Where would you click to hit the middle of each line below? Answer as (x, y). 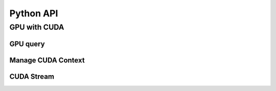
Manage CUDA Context (47, 60)
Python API (34, 13)
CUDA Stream (32, 76)
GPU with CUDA (37, 27)
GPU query (27, 44)
